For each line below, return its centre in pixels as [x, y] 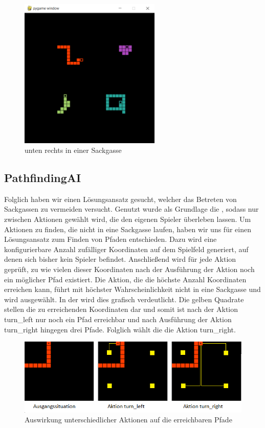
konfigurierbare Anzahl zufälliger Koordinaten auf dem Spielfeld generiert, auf [126, 249]
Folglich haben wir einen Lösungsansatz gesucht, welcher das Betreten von [120, 199]
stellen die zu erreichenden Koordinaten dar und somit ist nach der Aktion [121, 309]
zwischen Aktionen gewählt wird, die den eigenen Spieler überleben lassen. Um [128, 219]
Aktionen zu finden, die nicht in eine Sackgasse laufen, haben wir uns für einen [128, 229]
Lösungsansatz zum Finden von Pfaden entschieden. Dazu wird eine [111, 239]
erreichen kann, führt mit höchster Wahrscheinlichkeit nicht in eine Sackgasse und [132, 289]
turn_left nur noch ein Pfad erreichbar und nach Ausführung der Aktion [118, 319]
